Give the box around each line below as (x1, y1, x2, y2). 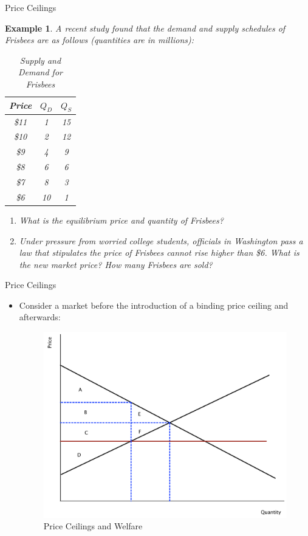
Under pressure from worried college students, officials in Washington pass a (19, 234, 303, 247)
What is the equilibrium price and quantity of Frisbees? (19, 213, 224, 226)
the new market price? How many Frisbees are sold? (19, 258, 213, 270)
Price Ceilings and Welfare (43, 520, 143, 532)
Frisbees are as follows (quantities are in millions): (5, 33, 194, 46)
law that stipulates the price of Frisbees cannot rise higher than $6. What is (19, 246, 299, 259)
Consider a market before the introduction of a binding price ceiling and (19, 298, 289, 311)
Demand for (18, 66, 63, 78)
